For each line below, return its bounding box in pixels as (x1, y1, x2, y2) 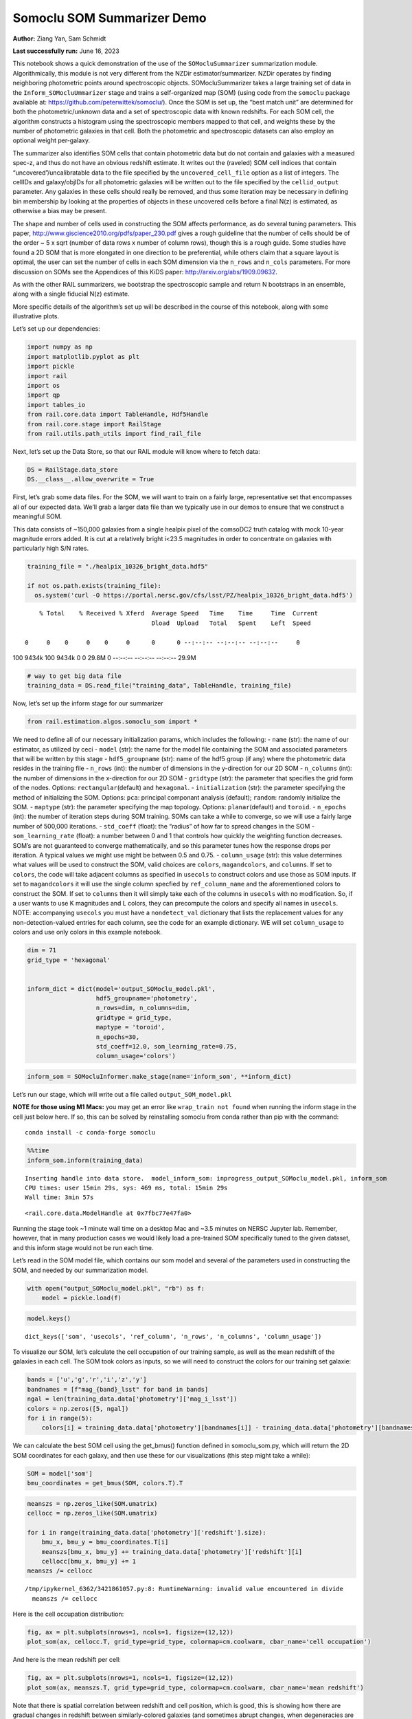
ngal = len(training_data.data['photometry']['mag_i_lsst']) (27, 1395, 238, 1403)
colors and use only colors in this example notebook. (12, 928, 163, 937)
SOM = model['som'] (27, 1469, 93, 1478)
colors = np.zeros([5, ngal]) (27, 1405, 129, 1412)
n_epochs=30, (95, 1033, 140, 1041)
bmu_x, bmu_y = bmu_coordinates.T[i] (41, 1538, 169, 1546)
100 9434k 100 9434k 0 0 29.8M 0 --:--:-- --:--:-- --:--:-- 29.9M (12, 653, 196, 661)
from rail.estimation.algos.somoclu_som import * (27, 718, 198, 725)
